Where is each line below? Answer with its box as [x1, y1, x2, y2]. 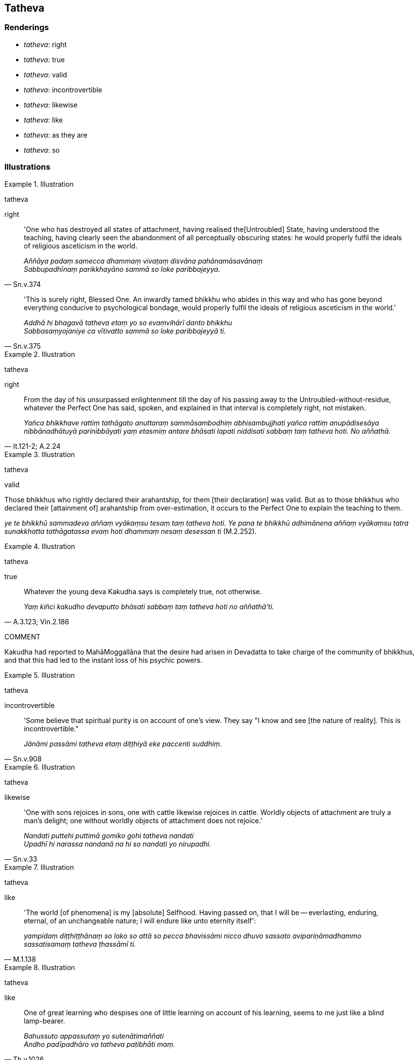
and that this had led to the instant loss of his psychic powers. [4, 655, 203, 664]
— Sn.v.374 [4, 280, 41, 288]
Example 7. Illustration [4, 863, 74, 871]
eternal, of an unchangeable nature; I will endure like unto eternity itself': [24, 916, 256, 925]
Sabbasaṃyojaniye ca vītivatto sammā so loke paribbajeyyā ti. [24, 326, 226, 335]
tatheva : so [24, 145, 60, 154]
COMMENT [4, 632, 41, 641]
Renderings [4, 22, 49, 33]
